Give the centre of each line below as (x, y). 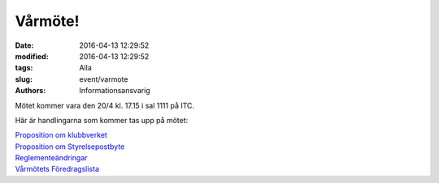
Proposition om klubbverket (61, 135)
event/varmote (104, 79)
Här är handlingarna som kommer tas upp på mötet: (102, 120)
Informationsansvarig (115, 91)
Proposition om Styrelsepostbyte (70, 147)
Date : (24, 45)
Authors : (30, 91)
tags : (24, 68)
